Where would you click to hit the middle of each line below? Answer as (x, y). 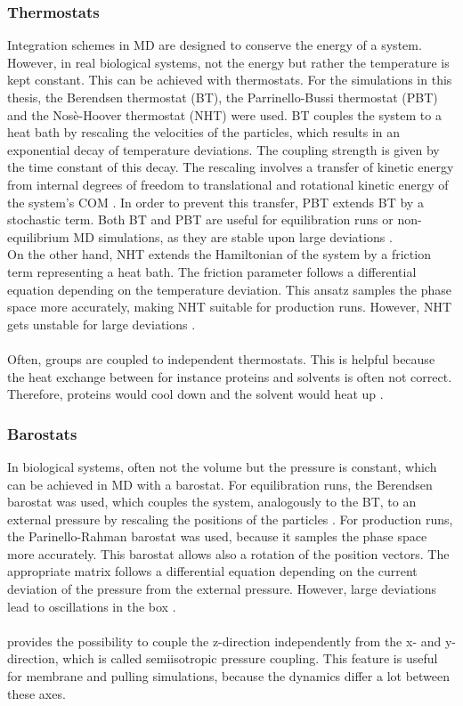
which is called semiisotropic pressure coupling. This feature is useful (250, 658)
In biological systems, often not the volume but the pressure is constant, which (222, 466)
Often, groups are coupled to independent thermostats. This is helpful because (221, 358)
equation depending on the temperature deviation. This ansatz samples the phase (230, 289)
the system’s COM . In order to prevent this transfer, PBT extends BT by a (215, 202)
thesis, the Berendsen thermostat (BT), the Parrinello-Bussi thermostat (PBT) (223, 97)
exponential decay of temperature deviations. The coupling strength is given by (223, 149)
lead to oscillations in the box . (92, 606)
